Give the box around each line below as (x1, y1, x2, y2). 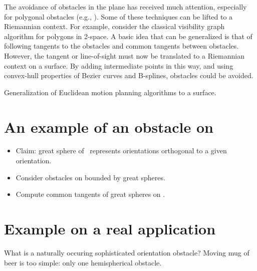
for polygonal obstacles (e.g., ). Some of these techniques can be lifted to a (4, 11, 233, 22)
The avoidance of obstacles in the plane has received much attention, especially (4, 2, 247, 12)
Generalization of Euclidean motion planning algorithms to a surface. (4, 87, 216, 97)
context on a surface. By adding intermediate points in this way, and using (4, 60, 233, 71)
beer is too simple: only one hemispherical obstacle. (4, 257, 162, 267)
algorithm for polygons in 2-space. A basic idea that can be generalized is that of (4, 31, 252, 41)
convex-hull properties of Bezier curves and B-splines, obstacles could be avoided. (4, 70, 253, 81)
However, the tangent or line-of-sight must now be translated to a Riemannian (4, 50, 245, 61)
